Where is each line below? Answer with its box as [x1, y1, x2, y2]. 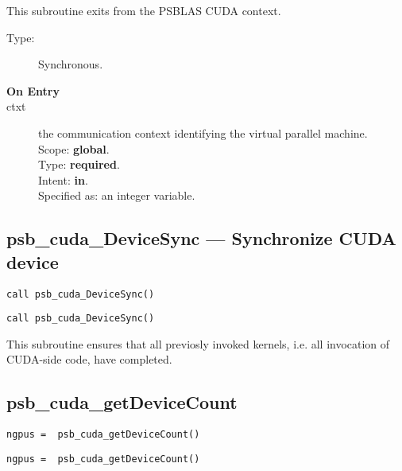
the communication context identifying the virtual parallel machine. [38, 124, 368, 141]
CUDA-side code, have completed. [6, 351, 172, 368]
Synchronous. [38, 56, 103, 72]
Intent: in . [38, 171, 88, 188]
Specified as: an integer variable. [38, 187, 195, 204]
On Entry [6, 82, 60, 99]
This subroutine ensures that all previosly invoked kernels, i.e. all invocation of [6, 335, 390, 352]
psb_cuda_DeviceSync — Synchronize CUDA [6, 226, 396, 251]
